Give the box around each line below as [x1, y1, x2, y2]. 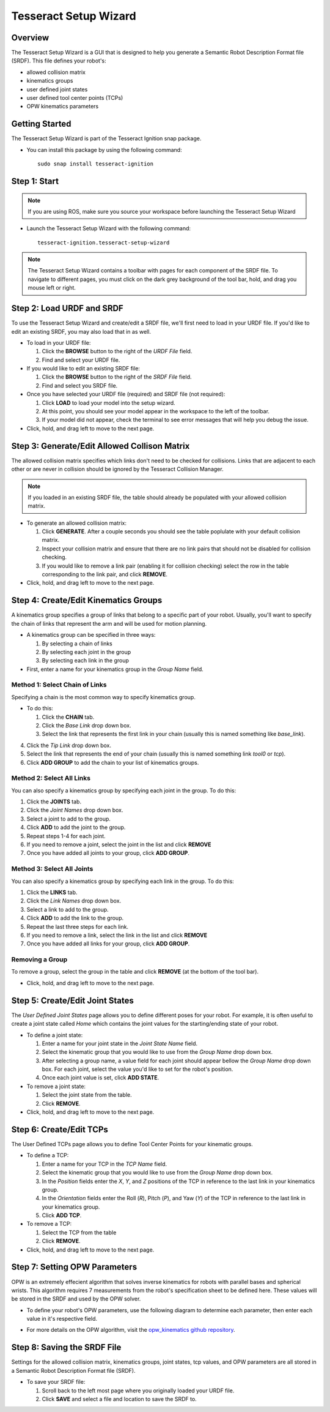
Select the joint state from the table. [42, 1091, 133, 1098]
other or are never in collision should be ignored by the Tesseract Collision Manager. [11, 465, 224, 473]
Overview [11, 32, 50, 43]
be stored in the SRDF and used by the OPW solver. [11, 1295, 141, 1302]
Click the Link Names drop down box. [26, 897, 122, 904]
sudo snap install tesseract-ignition [37, 160, 154, 168]
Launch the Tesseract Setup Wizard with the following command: [26, 225, 191, 232]
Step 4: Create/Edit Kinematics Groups [11, 595, 163, 606]
